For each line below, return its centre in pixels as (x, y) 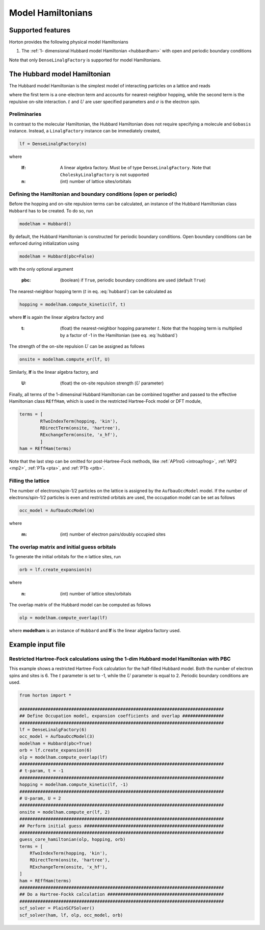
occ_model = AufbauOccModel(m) (57, 510)
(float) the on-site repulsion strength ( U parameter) (112, 383)
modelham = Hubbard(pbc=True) (56, 743)
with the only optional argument (41, 269)
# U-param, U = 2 (40, 798)
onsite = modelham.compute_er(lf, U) (65, 359)
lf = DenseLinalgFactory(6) (53, 730)
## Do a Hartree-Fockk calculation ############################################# (122, 894)
